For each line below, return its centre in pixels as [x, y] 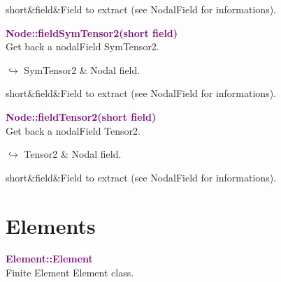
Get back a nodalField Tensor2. [73, 130]
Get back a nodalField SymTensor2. [82, 46]
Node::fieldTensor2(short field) [81, 116]
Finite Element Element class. [70, 273]
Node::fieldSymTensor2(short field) [92, 32]
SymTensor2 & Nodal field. [82, 69]
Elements [51, 225]
